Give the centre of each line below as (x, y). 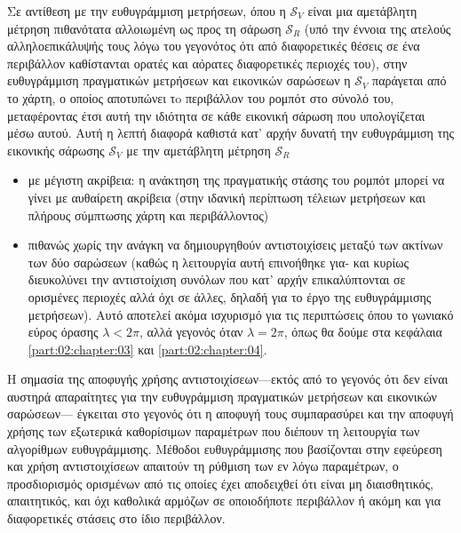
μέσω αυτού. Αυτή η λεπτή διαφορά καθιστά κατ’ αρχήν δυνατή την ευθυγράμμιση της (231, 133)
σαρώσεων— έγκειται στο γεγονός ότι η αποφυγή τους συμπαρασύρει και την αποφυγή (230, 414)
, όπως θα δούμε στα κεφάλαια (363, 332)
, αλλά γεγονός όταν (191, 332)
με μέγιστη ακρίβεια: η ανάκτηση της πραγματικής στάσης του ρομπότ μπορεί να (236, 180)
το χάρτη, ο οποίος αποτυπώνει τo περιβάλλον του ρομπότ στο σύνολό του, (201, 97)
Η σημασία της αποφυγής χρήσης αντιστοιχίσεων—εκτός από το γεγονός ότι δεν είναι (228, 379)
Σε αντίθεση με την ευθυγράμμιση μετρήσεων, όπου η (147, 11)
